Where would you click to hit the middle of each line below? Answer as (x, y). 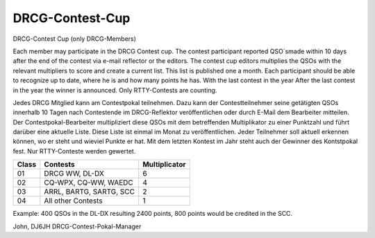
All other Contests (74, 201)
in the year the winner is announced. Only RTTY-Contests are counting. (115, 90)
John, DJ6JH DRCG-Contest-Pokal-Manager (77, 226)
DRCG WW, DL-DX (74, 174)
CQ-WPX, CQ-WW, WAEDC (89, 183)
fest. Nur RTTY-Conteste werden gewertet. (74, 151)
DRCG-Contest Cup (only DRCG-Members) (75, 39)
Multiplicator (164, 165)
